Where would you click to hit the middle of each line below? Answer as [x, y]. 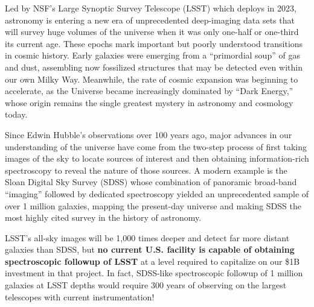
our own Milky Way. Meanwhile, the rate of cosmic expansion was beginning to [152, 79]
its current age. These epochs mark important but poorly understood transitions [154, 43]
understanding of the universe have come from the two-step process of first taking [156, 146]
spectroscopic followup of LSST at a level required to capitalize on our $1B [152, 261]
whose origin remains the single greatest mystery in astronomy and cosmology [149, 102]
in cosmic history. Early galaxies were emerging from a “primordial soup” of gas [152, 55]
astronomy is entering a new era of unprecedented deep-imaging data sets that [150, 20]
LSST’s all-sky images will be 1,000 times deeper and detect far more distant [147, 237]
